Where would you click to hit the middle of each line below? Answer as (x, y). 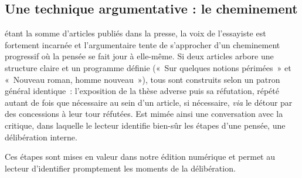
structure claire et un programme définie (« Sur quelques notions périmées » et (148, 67)
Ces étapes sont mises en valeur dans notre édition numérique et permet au (140, 157)
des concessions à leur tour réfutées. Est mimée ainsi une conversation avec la (144, 114)
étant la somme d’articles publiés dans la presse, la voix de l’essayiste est (135, 33)
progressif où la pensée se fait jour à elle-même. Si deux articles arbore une (139, 56)
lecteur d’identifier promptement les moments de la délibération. (120, 168)
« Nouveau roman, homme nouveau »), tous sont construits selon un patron (142, 79)
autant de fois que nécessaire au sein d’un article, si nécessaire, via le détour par (149, 102)
